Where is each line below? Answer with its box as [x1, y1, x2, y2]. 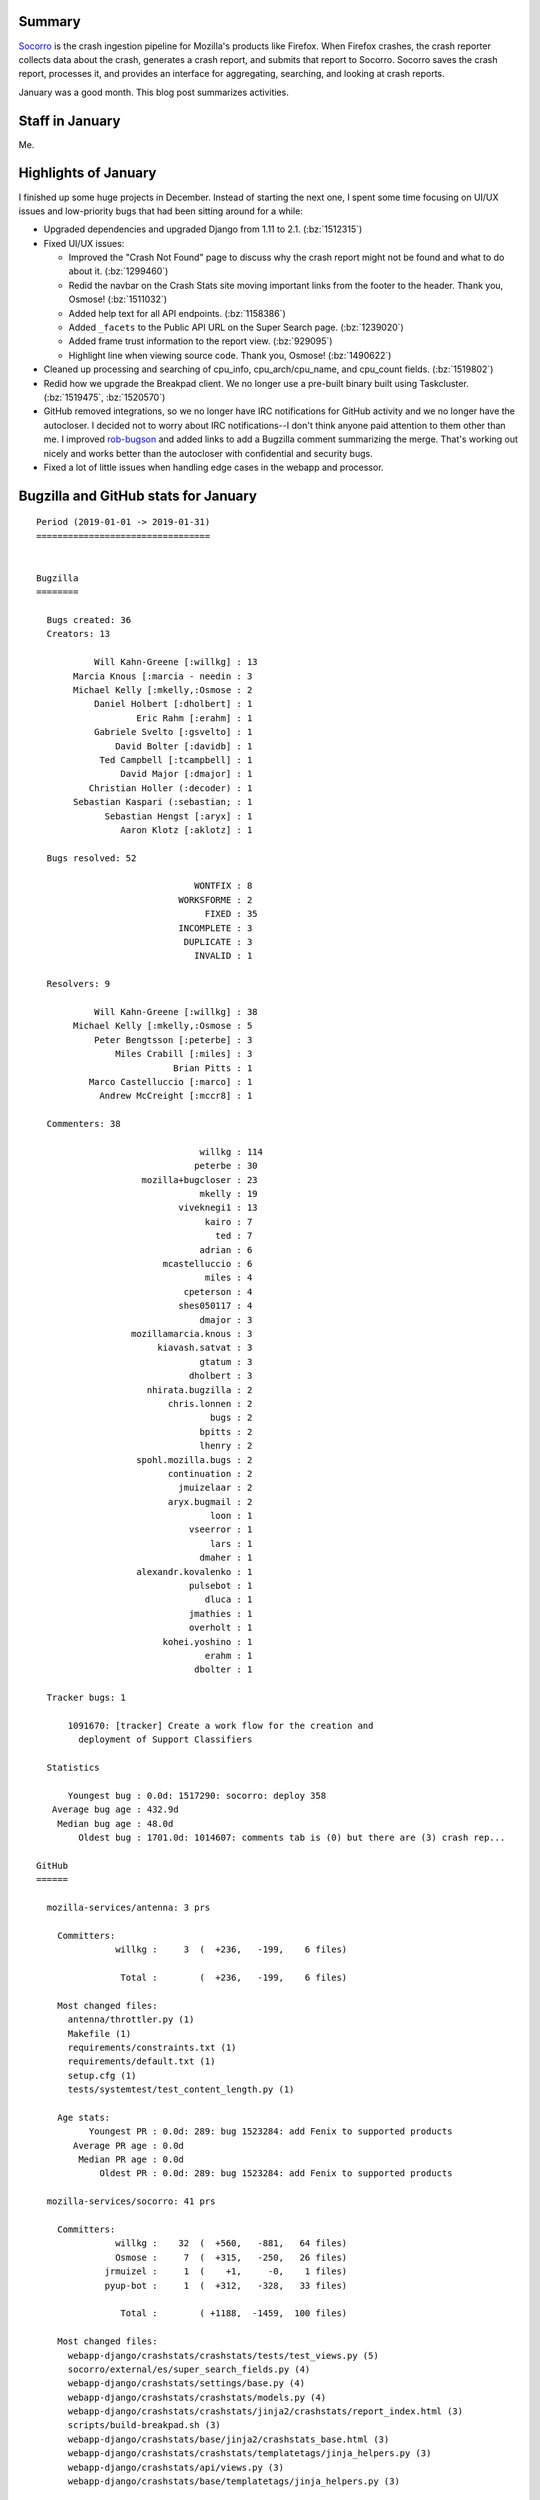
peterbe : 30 [193, 1160, 259, 1172]
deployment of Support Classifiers [78, 1734, 253, 1745]
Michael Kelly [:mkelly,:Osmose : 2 [73, 685, 253, 696]
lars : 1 [210, 1538, 253, 1549]
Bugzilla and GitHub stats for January [18, 487, 257, 504]
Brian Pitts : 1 [173, 1062, 253, 1074]
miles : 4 [204, 1272, 253, 1284]
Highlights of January [18, 165, 157, 182]
